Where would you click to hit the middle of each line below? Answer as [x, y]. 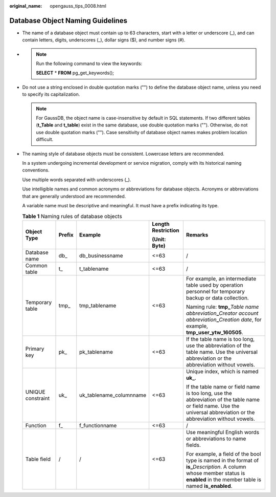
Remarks [197, 234]
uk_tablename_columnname [113, 395]
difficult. [45, 139]
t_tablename [94, 269]
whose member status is [215, 473]
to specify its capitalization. [51, 94]
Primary [35, 349]
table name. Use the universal [222, 352]
